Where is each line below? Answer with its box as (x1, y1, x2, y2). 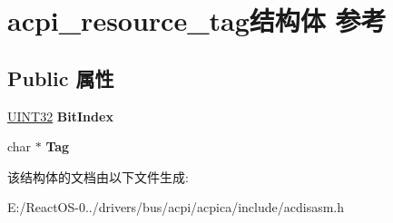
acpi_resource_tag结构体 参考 (7, 2, 387, 39)
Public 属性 (7, 63, 114, 92)
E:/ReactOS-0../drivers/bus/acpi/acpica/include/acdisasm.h (7, 198, 345, 217)
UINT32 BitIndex (7, 106, 113, 125)
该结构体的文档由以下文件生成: (7, 167, 189, 186)
